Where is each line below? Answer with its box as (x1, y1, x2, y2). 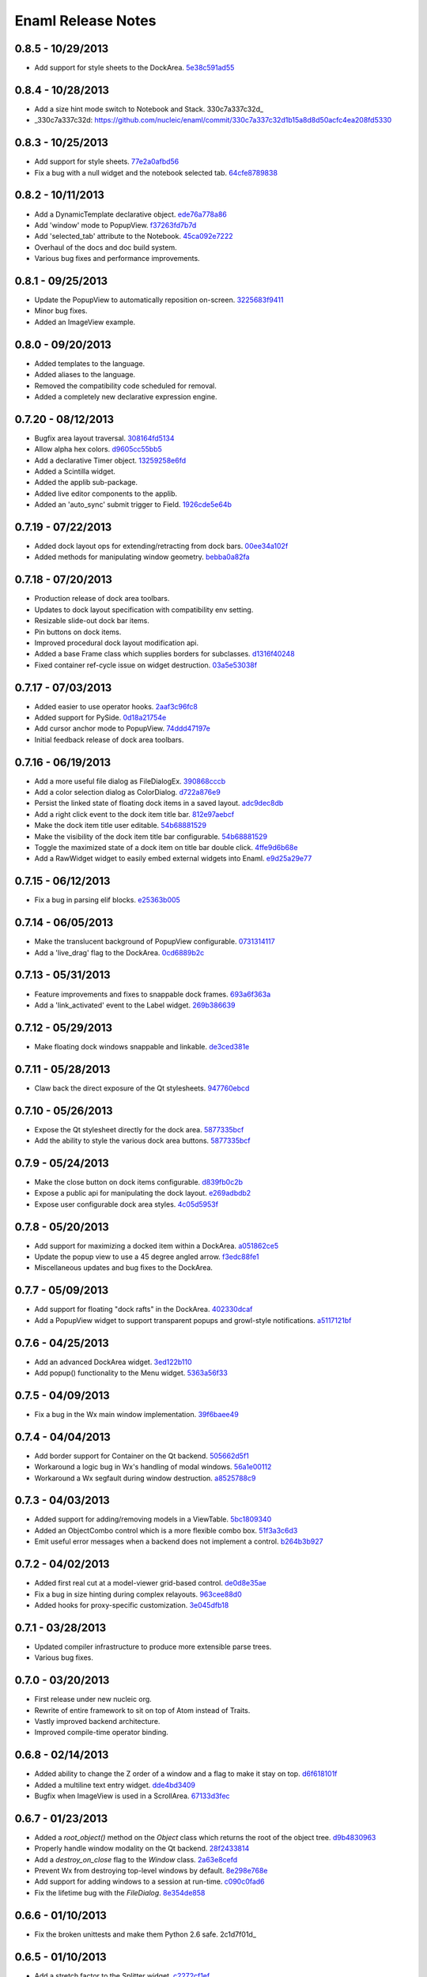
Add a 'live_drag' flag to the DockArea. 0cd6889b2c (34, 947, 205, 957)
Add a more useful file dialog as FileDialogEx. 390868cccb (34, 776, 226, 786)
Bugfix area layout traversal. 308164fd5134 (34, 433, 175, 443)
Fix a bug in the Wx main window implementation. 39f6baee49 (34, 1409, 239, 1419)
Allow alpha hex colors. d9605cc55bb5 (34, 444, 162, 454)
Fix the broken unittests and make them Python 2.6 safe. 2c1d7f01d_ (34, 1930, 257, 1939)
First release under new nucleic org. (34, 1695, 152, 1704)
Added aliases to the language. (34, 370, 136, 380)
